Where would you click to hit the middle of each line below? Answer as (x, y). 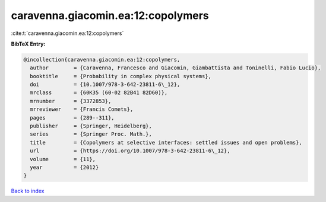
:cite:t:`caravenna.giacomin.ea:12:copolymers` (67, 33)
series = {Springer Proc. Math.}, (91, 134)
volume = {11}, (63, 159)
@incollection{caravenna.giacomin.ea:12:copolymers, (102, 60)
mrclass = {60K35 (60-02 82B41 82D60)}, (99, 93)
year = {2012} (64, 167)
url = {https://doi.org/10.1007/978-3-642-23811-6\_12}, (130, 151)
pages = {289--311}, (72, 118)
